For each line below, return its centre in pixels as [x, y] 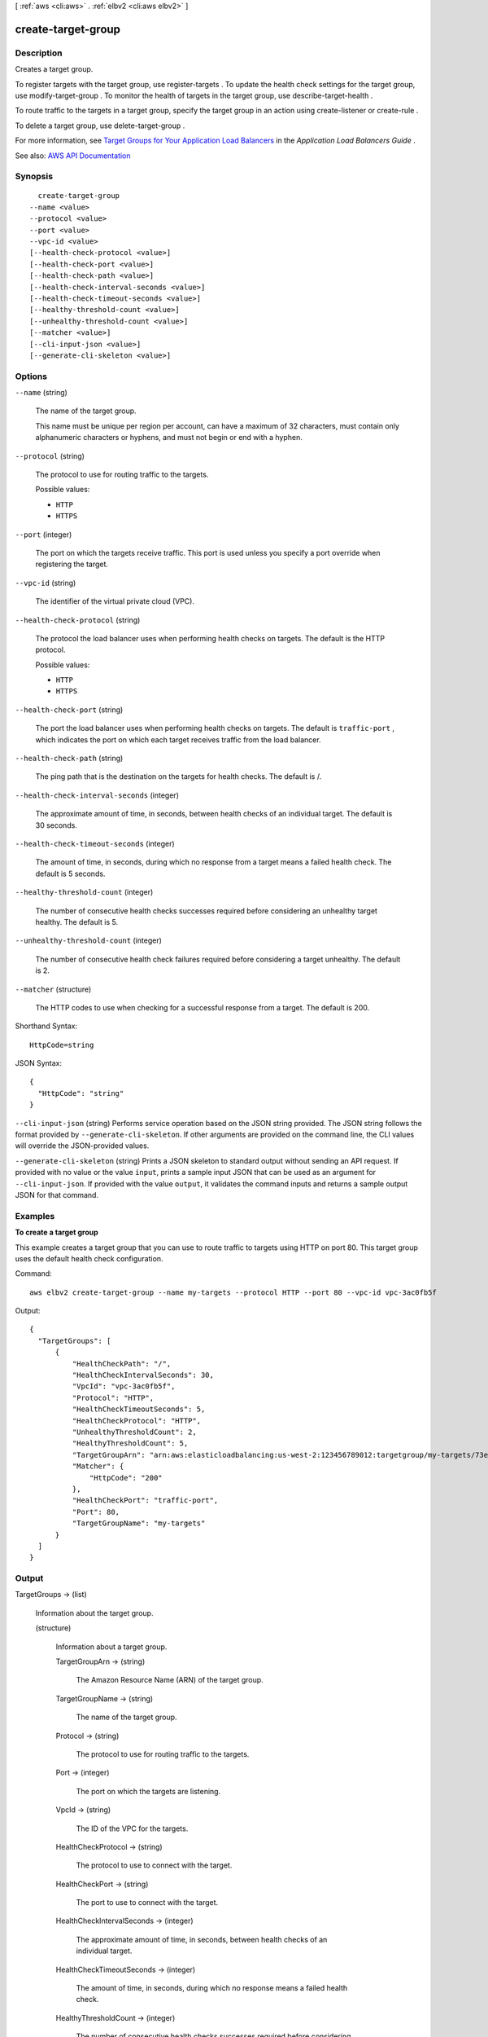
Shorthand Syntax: [46, 1026]
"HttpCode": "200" [126, 1478]
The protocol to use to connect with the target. [154, 1865]
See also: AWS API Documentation [73, 156]
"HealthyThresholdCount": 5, [130, 1443]
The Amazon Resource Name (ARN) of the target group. [170, 1680]
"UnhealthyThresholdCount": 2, [134, 1432]
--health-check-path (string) [69, 759]
